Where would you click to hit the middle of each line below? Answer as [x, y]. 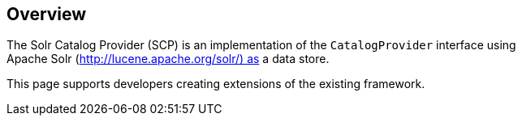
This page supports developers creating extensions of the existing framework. [216, 84]
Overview [47, 14]
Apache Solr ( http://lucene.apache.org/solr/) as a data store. [168, 59]
